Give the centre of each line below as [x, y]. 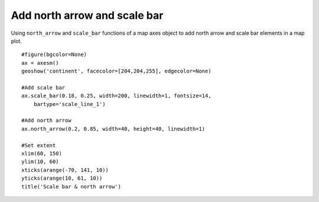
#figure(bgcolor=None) [54, 55]
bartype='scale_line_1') [69, 104]
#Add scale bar [43, 87]
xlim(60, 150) [42, 154]
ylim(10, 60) [40, 162]
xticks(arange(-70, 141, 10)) [65, 170]
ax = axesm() [40, 63]
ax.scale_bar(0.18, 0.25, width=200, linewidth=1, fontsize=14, [117, 96]
